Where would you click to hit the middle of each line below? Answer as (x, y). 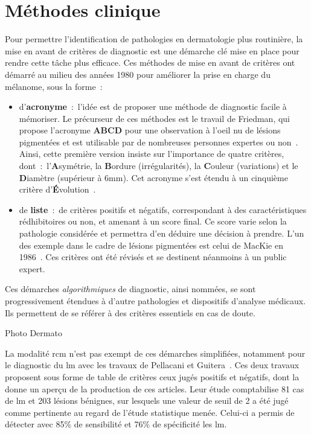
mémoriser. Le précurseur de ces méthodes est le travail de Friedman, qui (155, 118)
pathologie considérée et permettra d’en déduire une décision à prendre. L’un (162, 233)
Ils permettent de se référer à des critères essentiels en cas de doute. (130, 312)
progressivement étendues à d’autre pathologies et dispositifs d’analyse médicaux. (155, 301)
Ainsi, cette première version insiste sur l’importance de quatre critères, (152, 154)
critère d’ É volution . (57, 189)
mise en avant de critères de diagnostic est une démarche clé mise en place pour (152, 50)
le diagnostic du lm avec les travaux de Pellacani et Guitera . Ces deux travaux (152, 365)
